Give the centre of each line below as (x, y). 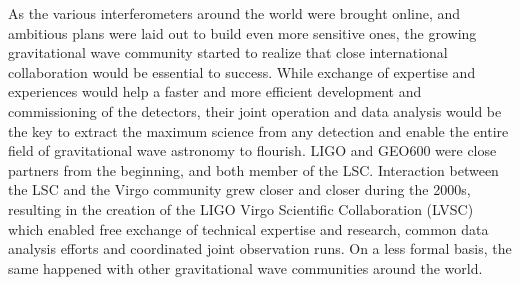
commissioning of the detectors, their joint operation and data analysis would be (255, 110)
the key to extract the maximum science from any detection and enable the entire (258, 130)
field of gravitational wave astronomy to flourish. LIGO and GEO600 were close (252, 150)
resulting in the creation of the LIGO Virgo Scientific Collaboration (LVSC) (241, 208)
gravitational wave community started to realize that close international (228, 52)
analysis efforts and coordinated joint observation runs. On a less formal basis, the (260, 248)
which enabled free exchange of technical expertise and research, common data (248, 228)
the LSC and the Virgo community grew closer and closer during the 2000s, (239, 189)
